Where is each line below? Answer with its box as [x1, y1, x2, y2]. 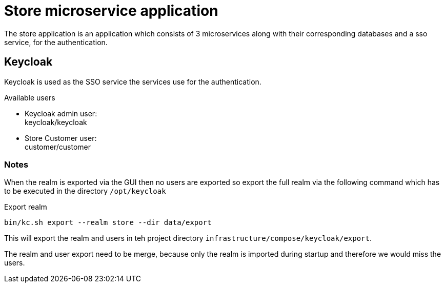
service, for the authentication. [4, 37, 108, 47]
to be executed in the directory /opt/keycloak [4, 187, 166, 196]
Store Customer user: [25, 133, 97, 142]
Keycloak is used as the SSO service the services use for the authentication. [4, 77, 261, 86]
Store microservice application [4, 2, 218, 19]
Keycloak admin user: [25, 109, 97, 118]
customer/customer [25, 142, 91, 151]
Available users [4, 93, 55, 102]
